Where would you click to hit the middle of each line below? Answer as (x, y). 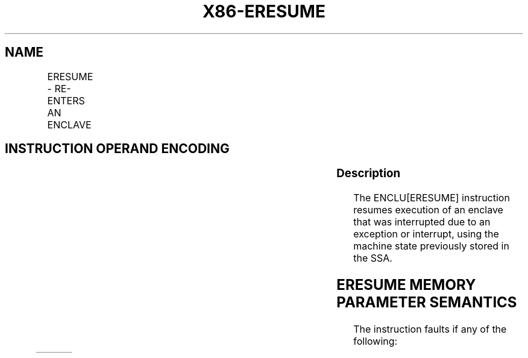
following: (376, 341)
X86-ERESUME (264, 11)
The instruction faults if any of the (430, 329)
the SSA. (373, 258)
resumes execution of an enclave (428, 210)
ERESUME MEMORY (406, 285)
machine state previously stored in (431, 246)
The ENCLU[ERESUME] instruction (432, 198)
